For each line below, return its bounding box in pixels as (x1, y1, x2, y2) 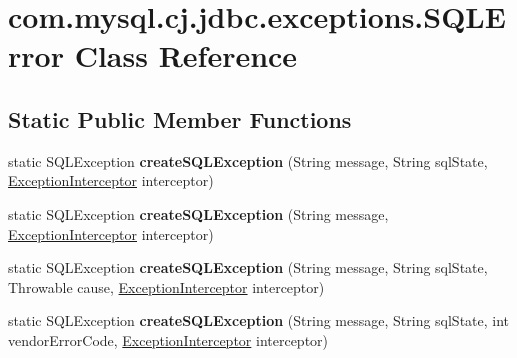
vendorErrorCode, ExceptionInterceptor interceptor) (8, 329, 329, 350)
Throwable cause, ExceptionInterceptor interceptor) (8, 276, 325, 297)
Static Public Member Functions (8, 103, 352, 134)
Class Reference (74, 35, 298, 76)
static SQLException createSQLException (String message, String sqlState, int (8, 310, 510, 331)
